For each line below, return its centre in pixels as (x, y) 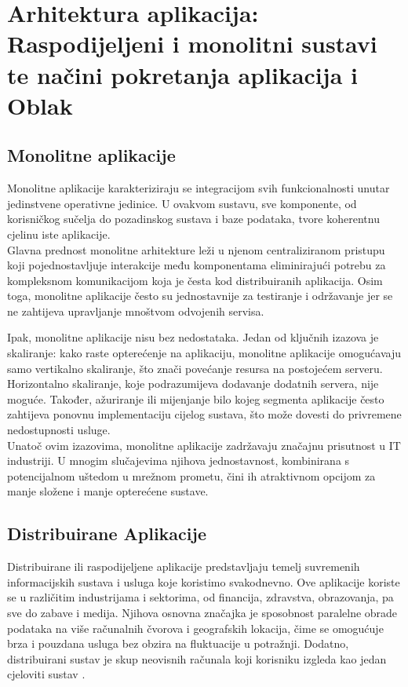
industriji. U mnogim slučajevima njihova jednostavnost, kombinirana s (178, 460)
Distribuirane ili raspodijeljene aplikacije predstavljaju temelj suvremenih (184, 566)
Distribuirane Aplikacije (107, 534)
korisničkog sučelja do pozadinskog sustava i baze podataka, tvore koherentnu (193, 219)
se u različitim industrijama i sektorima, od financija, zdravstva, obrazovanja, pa (200, 597)
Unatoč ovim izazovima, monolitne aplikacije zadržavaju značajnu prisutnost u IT (204, 445)
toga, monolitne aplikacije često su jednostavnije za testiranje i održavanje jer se (200, 296)
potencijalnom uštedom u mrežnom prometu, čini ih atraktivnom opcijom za (191, 475)
